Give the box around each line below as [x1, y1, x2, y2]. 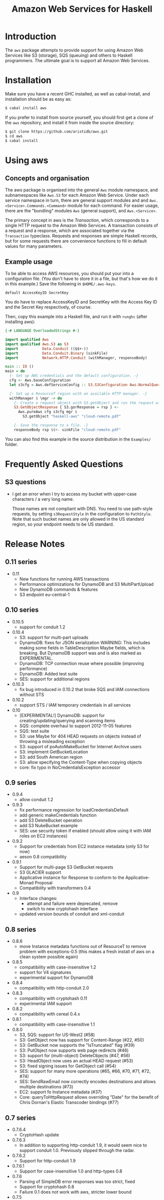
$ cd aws [5, 134, 23, 138]
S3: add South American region [19, 754, 83, 760]
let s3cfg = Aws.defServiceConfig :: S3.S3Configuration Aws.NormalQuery [9, 382, 163, 387]
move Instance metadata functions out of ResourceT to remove [19, 944, 146, 949]
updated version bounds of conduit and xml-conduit [19, 911, 124, 917]
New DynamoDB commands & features [19, 586, 98, 592]
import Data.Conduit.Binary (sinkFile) [5, 351, 108, 356]
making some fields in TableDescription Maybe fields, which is [19, 645, 145, 650]
